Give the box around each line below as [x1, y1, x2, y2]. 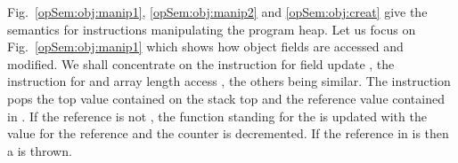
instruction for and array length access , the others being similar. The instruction [7, 72, 451, 90]
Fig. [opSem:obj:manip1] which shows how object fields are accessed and [7, 37, 404, 56]
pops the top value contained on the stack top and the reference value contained [7, 89, 445, 107]
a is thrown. [7, 141, 72, 159]
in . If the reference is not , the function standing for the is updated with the [7, 106, 427, 125]
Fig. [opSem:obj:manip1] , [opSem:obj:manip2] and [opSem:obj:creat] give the [7, 3, 428, 20]
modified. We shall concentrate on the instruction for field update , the [7, 54, 395, 73]
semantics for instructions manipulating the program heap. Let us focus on [7, 19, 416, 38]
